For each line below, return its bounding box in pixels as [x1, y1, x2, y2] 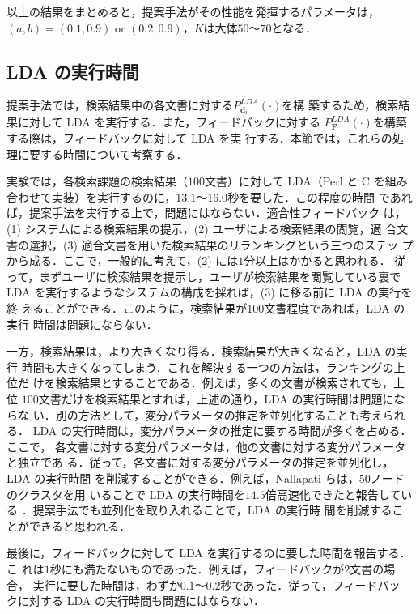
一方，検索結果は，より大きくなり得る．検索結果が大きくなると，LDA [6, 343, 381, 360]
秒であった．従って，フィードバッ [220, 576, 401, 593]
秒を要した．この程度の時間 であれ [227, 188, 413, 205]
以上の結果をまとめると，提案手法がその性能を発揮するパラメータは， [6, 3, 380, 19]
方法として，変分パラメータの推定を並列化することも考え [78, 406, 383, 423]
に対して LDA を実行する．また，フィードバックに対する [17, 113, 320, 130]
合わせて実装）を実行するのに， [6, 188, 176, 205]
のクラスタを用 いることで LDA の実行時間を [6, 485, 245, 502]
